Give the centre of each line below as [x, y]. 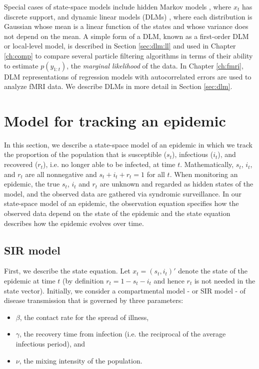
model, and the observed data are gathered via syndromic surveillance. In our [123, 193]
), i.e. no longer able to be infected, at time [109, 164]
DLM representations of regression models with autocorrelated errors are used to [128, 76]
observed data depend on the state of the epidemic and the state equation [117, 213]
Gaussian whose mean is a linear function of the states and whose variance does [126, 26]
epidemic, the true [32, 184]
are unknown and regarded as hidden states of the [176, 184]
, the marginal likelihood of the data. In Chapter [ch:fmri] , [155, 65]
